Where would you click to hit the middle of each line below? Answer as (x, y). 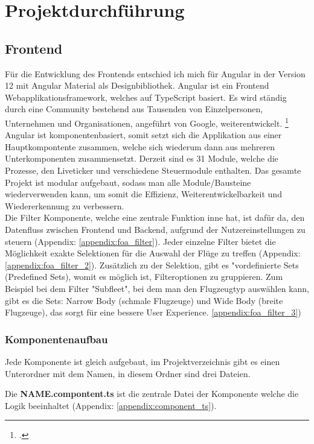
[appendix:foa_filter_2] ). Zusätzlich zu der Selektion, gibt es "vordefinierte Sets (152, 265)
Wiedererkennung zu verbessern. (65, 205)
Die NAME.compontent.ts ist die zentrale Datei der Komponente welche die (152, 394)
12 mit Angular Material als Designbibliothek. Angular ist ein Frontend (137, 85)
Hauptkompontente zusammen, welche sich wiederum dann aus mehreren (140, 146)
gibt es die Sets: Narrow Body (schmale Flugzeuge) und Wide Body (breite (144, 300)
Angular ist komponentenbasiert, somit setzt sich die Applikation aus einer (143, 135)
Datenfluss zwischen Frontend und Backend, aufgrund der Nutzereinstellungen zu (155, 229)
